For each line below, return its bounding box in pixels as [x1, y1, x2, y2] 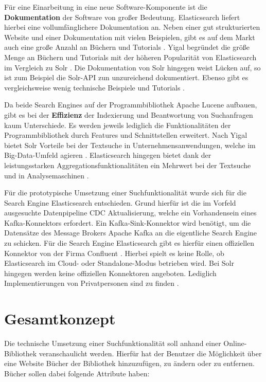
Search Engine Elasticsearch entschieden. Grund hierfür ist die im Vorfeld [4, 197, 236, 208]
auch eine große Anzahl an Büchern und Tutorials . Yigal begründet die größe [4, 42, 250, 52]
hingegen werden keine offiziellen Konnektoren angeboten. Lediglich [4, 267, 217, 278]
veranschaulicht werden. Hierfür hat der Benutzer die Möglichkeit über [39, 348, 262, 358]
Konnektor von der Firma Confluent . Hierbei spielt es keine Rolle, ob [4, 247, 224, 258]
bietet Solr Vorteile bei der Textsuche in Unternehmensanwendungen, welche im [4, 139, 256, 150]
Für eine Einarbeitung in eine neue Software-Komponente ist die [4, 2, 207, 12]
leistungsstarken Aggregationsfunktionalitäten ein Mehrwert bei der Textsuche [4, 159, 251, 170]
